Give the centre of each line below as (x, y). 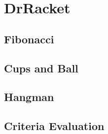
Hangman (29, 97)
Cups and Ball (41, 68)
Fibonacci (29, 39)
